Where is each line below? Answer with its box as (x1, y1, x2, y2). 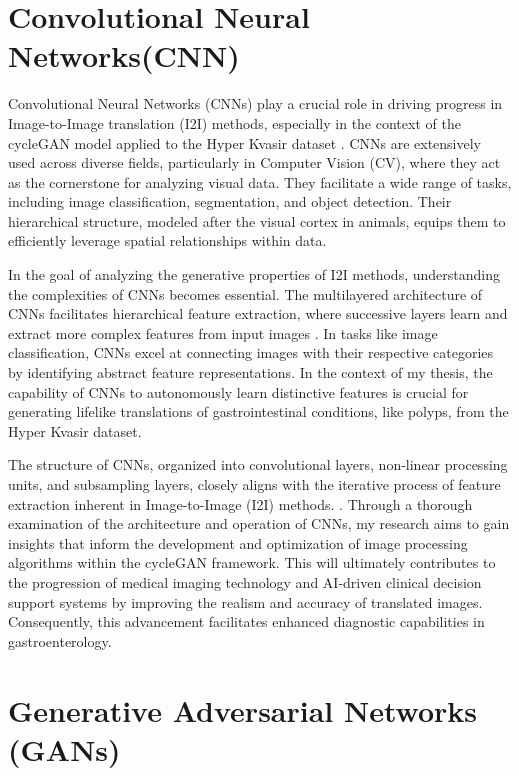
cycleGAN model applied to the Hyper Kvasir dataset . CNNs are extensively (8, 132, 481, 153)
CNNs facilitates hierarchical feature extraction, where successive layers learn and (8, 303, 508, 324)
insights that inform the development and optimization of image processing (8, 532, 468, 553)
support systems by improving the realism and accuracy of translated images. (8, 591, 483, 612)
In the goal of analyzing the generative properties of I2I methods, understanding (8, 264, 500, 285)
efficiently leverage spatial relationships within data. (8, 230, 327, 251)
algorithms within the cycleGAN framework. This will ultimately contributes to (8, 552, 496, 573)
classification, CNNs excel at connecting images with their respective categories (8, 342, 494, 363)
